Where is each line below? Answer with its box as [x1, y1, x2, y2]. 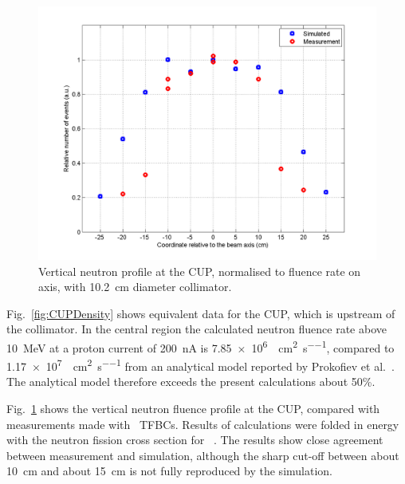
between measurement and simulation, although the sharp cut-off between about [6, 447, 399, 463]
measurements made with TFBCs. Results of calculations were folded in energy [6, 415, 399, 432]
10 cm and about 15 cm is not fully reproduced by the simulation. [6, 462, 332, 479]
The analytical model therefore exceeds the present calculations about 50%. [6, 373, 376, 390]
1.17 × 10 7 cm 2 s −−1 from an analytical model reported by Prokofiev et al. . [6, 356, 395, 374]
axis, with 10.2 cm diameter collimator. [38, 278, 232, 295]
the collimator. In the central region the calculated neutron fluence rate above [6, 321, 387, 337]
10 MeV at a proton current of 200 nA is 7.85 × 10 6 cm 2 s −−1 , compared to [6, 336, 395, 356]
